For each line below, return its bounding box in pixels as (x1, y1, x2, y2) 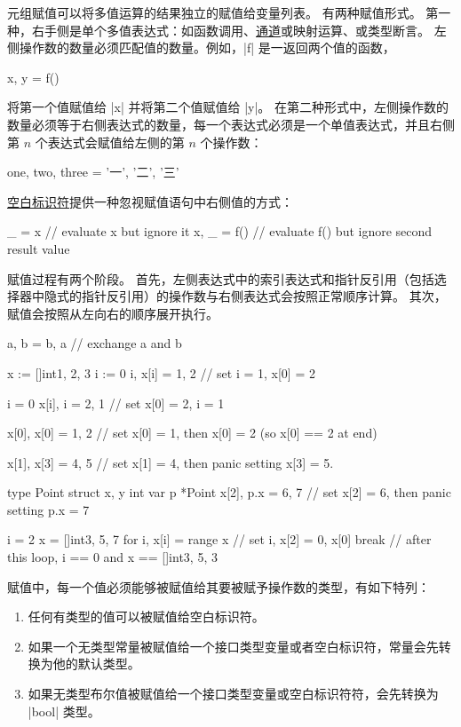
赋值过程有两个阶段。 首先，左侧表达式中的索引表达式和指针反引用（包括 (7, 269, 434, 288)
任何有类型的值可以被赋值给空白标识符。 (28, 607, 265, 626)
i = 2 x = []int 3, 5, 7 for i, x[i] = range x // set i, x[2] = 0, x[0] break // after (7, 530, 432, 549)
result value (7, 239, 70, 257)
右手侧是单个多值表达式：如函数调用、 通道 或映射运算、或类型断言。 (31, 20, 430, 39)
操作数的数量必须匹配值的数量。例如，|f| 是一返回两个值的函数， (19, 38, 395, 57)
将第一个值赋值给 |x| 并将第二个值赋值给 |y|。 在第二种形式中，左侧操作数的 (7, 98, 449, 116)
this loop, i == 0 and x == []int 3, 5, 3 (7, 548, 218, 566)
